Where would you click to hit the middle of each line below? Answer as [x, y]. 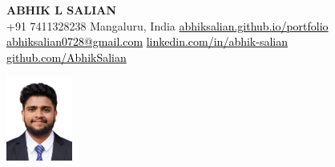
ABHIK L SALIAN [62, 10]
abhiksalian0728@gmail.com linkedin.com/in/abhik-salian [147, 41]
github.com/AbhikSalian [67, 57]
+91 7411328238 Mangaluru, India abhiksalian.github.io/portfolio [167, 25]
